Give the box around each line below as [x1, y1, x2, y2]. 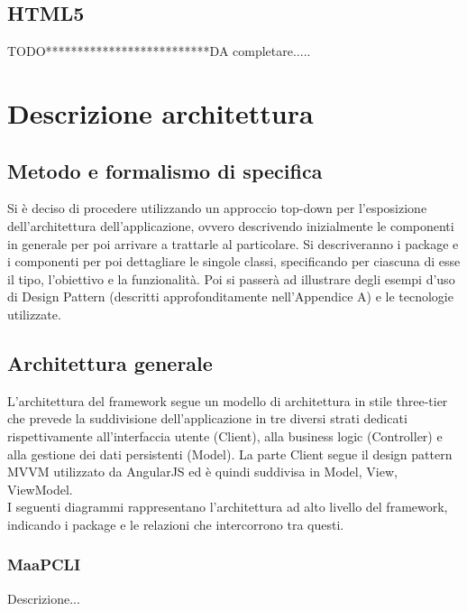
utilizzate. [7, 304, 61, 323]
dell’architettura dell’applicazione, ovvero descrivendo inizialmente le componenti [7, 216, 454, 235]
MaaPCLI [7, 553, 81, 576]
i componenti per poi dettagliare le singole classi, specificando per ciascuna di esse [7, 252, 461, 271]
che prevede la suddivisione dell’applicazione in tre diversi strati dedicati [7, 409, 407, 428]
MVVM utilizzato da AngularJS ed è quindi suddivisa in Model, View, [7, 462, 398, 481]
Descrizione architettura [7, 94, 314, 131]
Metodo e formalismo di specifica [7, 156, 323, 184]
